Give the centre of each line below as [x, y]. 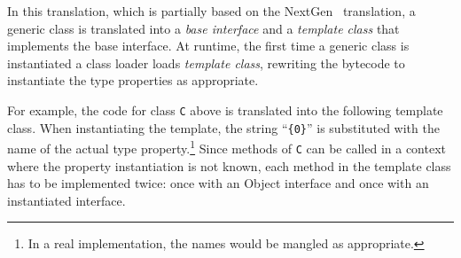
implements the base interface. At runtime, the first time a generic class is [208, 46]
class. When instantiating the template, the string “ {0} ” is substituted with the [223, 127]
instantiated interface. [66, 200]
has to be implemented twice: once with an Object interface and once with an [218, 183]
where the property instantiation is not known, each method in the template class [229, 165]
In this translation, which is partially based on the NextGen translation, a [211, 11]
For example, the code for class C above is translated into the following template [225, 109]
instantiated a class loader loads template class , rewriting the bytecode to [206, 63]
